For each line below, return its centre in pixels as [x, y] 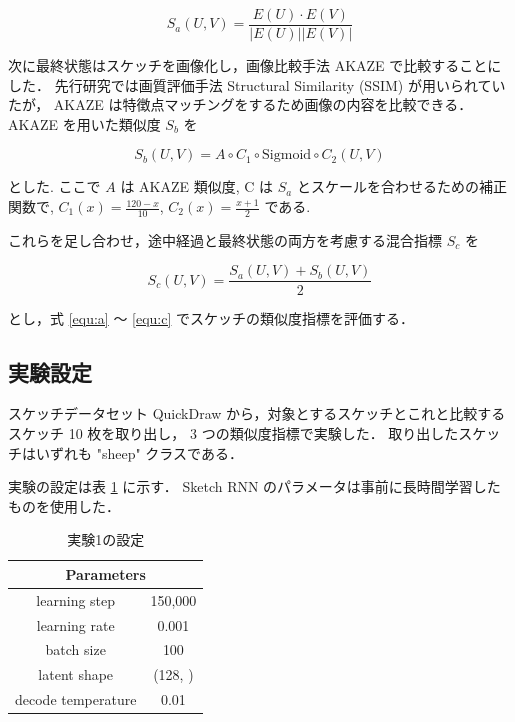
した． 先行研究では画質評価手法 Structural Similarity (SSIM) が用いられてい [257, 84]
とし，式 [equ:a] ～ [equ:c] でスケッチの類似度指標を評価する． [211, 317]
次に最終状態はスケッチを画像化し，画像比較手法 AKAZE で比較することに [255, 65]
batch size [75, 649]
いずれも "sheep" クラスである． [139, 452]
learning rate [75, 624]
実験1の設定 [106, 539]
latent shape [76, 674]
